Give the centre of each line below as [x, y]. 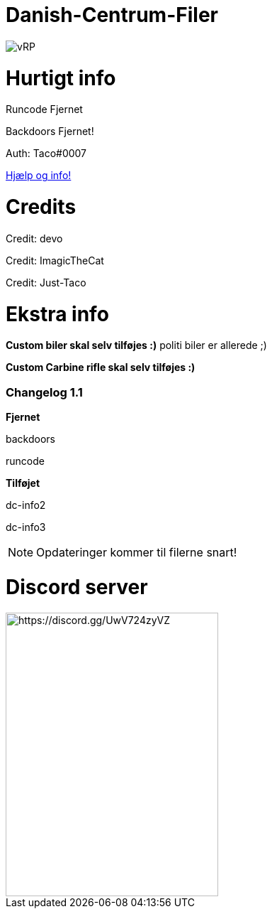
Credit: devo [34, 238]
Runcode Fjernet [44, 109]
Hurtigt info [61, 78]
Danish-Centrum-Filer [112, 15]
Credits [41, 207]
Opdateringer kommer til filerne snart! [137, 552]
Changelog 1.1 [44, 392]
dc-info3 [26, 527]
